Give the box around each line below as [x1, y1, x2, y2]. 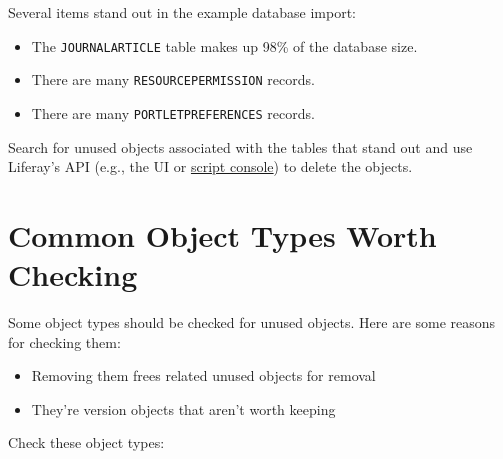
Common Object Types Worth [8, 214, 437, 255]
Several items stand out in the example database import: [8, 2, 356, 22]
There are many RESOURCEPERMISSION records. [31, 69, 315, 90]
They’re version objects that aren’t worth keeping [31, 398, 336, 419]
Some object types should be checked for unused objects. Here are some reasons [8, 312, 496, 333]
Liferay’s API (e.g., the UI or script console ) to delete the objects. [8, 156, 413, 177]
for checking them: [8, 331, 121, 352]
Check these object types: [8, 432, 165, 453]
